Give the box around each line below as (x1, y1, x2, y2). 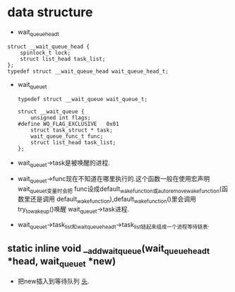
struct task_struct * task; (30, 127, 113, 134)
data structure (7, 4, 93, 21)
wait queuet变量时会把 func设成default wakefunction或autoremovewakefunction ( (17, 185, 222, 194)
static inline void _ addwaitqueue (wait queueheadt (7, 242, 210, 256)
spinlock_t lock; (20, 49, 71, 57)
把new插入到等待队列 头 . (17, 276, 90, 285)
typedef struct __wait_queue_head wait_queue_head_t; (7, 68, 169, 75)
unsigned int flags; (30, 114, 91, 121)
